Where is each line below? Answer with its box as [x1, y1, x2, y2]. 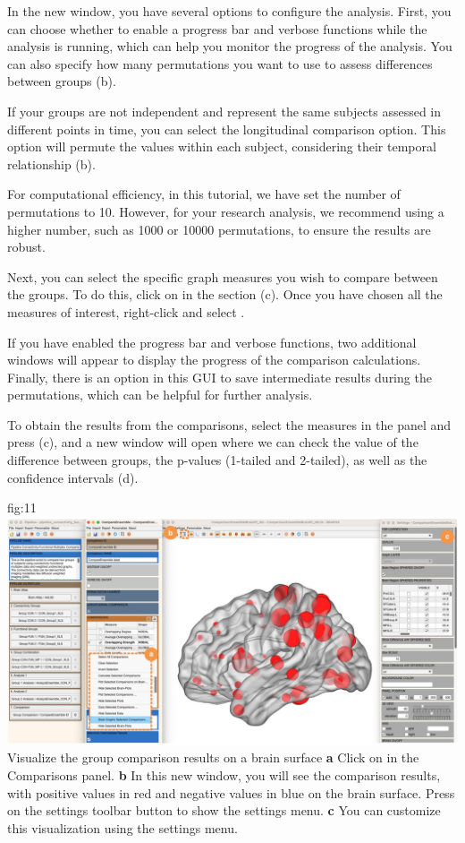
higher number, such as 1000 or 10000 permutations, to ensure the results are [7, 219, 431, 238]
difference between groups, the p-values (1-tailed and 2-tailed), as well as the [7, 451, 427, 469]
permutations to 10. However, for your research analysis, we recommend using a [7, 202, 444, 220]
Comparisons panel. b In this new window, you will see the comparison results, [7, 765, 441, 784]
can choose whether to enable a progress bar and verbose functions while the [7, 19, 427, 38]
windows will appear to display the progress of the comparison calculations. [7, 350, 421, 369]
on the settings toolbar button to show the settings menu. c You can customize [7, 801, 441, 820]
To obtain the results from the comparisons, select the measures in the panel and [7, 415, 452, 434]
